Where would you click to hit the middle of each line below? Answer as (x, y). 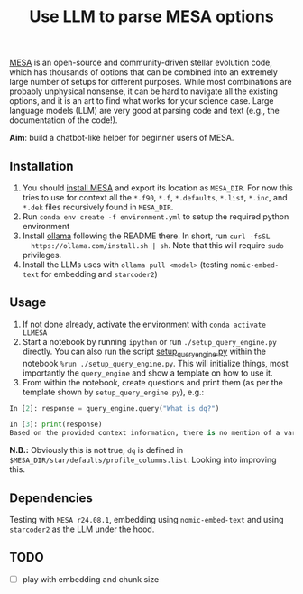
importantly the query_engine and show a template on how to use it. (147, 373)
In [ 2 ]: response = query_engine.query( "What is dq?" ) (115, 408)
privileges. (42, 255)
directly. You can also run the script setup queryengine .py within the (144, 352)
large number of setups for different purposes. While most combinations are (151, 82)
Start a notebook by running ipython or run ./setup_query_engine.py (149, 341)
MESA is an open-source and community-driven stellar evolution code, (141, 63)
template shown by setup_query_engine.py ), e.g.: (113, 392)
